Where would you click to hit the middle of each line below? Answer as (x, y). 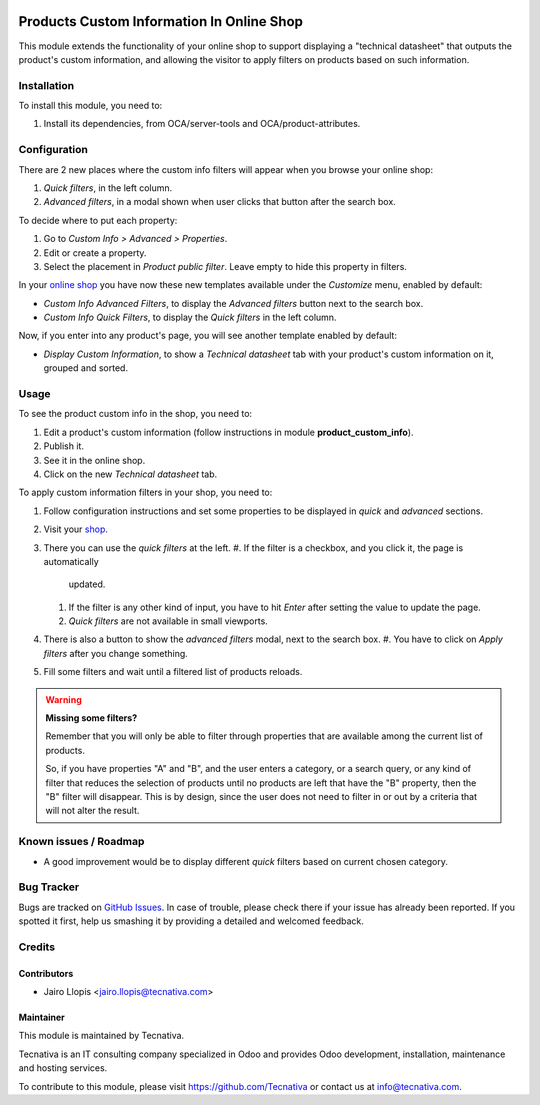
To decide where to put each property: (98, 220)
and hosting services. (63, 1068)
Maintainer (41, 1017)
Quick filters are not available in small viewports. (168, 621)
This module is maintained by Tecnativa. (101, 1036)
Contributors (46, 973)
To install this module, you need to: (90, 106)
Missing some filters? (91, 718)
